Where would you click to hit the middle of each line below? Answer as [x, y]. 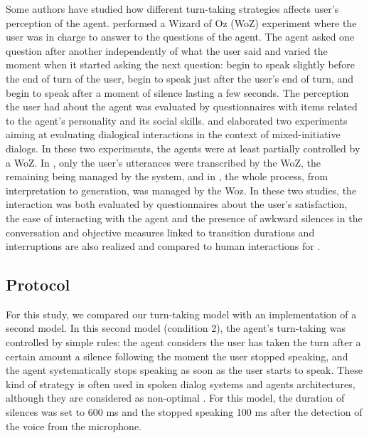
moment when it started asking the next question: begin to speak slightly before [180, 64]
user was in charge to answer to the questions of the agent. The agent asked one [180, 37]
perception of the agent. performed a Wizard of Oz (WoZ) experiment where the [181, 22]
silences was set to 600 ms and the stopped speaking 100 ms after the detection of [184, 412]
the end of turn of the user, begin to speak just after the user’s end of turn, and [180, 78]
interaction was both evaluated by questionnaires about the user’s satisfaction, [177, 204]
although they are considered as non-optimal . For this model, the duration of [175, 398]
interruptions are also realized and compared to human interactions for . [163, 246]
